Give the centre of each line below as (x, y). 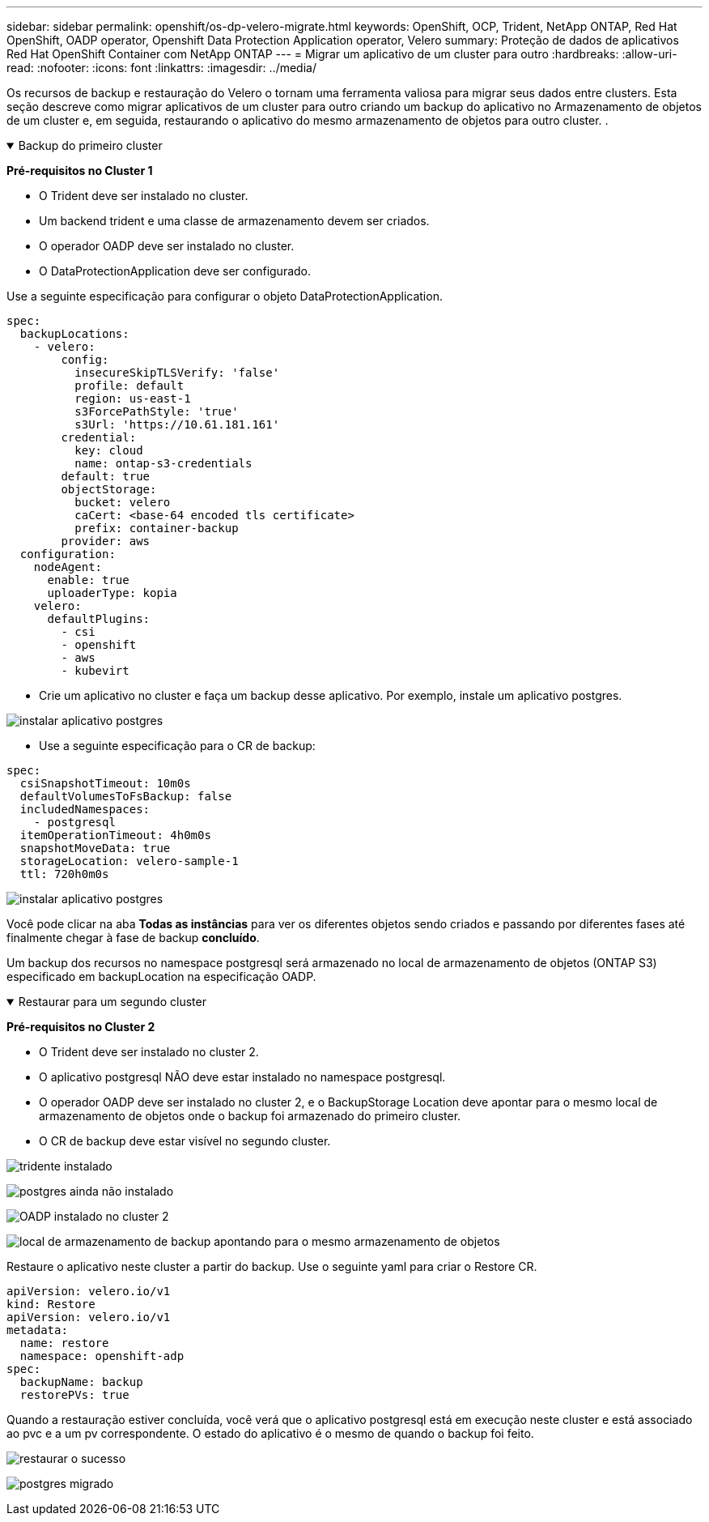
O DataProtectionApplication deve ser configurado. (175, 271)
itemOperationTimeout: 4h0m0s (115, 835)
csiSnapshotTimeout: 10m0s (105, 783)
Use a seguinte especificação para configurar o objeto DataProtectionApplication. (225, 296)
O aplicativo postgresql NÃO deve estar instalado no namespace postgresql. (242, 1077)
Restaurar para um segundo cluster (112, 1002)
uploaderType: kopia (112, 593)
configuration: (68, 554)
